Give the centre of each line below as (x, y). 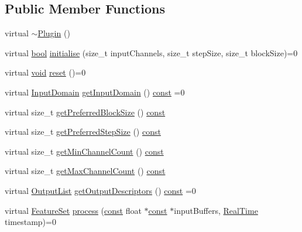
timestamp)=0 (30, 222)
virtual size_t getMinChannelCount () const (84, 151)
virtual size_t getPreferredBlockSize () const (85, 112)
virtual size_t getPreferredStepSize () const (83, 132)
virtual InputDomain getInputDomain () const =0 (95, 92)
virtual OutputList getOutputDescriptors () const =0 (100, 190)
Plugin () (54, 33)
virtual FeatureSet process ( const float (73, 210)
